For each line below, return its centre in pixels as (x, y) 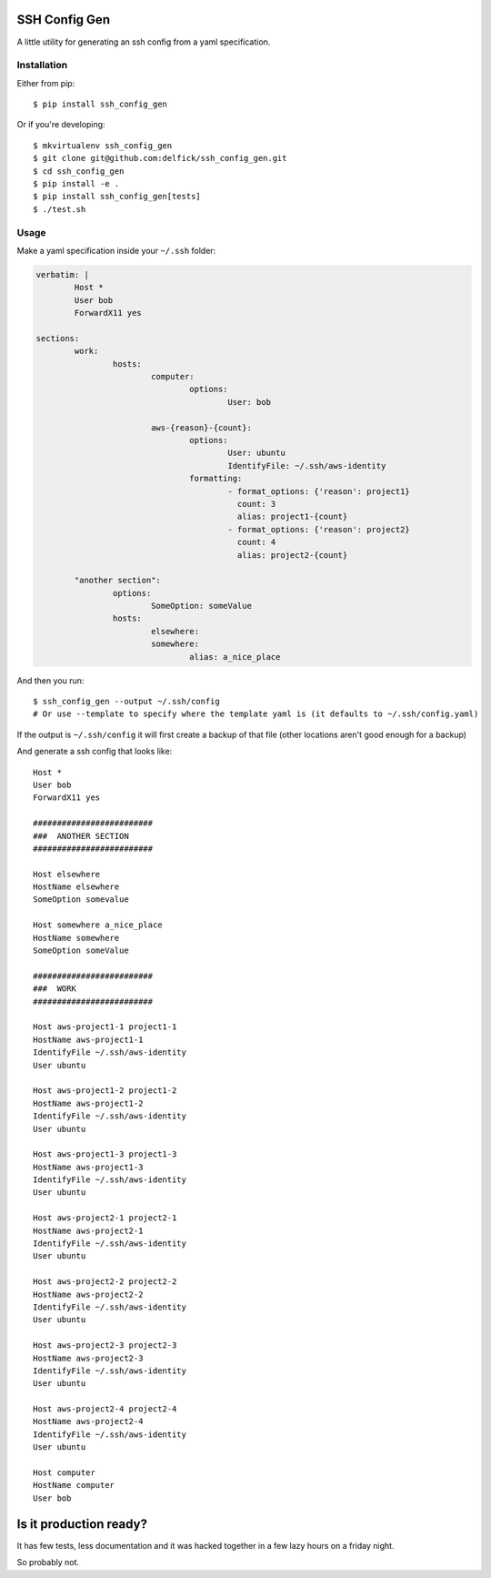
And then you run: (50, 680)
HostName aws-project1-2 (88, 1103)
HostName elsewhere (76, 887)
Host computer (64, 1473)
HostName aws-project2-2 (88, 1294)
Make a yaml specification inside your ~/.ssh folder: (116, 250)
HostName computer (74, 1485)
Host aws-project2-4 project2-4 (105, 1409)
